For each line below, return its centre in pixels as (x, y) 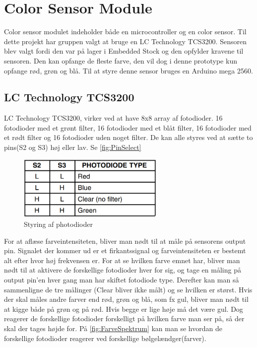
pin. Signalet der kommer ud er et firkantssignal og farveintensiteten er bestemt (125, 250)
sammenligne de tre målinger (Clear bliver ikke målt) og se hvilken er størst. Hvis (128, 289)
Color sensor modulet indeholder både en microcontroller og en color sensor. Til (125, 32)
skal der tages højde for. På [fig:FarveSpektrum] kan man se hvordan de (113, 328)
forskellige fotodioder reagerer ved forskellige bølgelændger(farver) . (105, 338)
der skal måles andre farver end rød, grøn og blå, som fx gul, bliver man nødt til (126, 299)
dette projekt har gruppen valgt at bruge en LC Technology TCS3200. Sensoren (125, 41)
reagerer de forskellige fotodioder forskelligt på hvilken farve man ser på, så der (124, 318)
